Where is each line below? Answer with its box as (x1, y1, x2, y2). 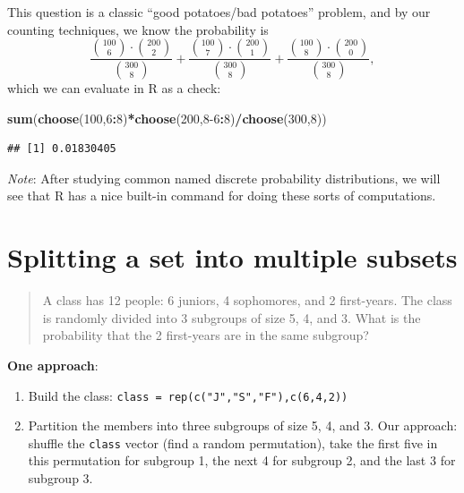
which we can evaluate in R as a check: (7, 79, 221, 98)
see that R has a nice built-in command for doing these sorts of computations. (7, 186, 436, 205)
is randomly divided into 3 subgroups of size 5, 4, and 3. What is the (42, 308, 421, 327)
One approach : (7, 355, 99, 374)
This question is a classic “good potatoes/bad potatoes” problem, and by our (7, 3, 431, 21)
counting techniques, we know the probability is (7, 20, 269, 38)
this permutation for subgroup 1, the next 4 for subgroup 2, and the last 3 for (28, 451, 456, 470)
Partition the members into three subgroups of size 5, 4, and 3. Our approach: (28, 416, 458, 435)
